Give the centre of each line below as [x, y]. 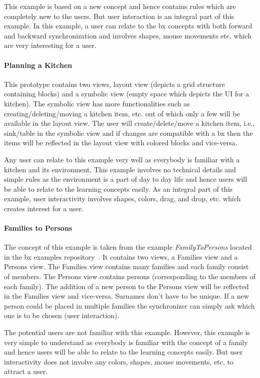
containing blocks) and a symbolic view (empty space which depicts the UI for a [127, 94]
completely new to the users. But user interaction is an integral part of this [119, 16]
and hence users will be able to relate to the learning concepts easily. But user [124, 352]
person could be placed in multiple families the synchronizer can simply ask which [130, 305]
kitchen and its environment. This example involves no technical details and [120, 169]
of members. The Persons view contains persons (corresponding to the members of [130, 276]
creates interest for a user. [44, 208]
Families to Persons [38, 228]
